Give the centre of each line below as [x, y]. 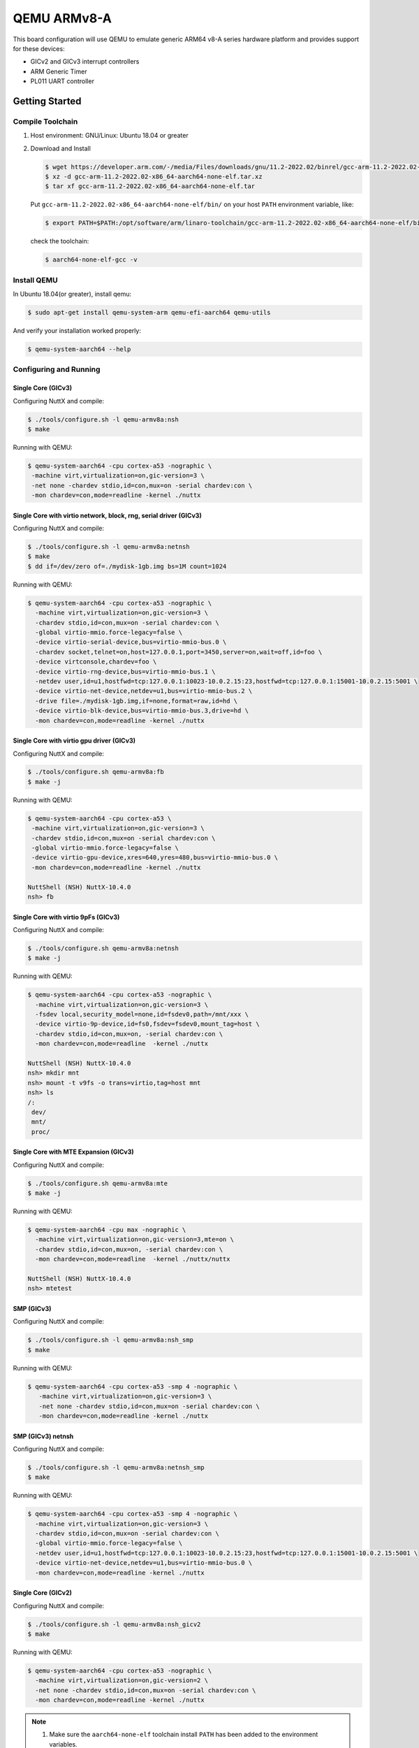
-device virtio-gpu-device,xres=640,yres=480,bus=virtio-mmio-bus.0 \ [155, 858]
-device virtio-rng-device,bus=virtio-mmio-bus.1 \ [125, 672]
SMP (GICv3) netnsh [43, 1436]
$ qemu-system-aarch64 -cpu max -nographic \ [107, 1230]
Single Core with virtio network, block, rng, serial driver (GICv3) [107, 515]
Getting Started [47, 101]
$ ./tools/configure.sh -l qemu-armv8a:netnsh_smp [116, 1467]
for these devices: [39, 48]
